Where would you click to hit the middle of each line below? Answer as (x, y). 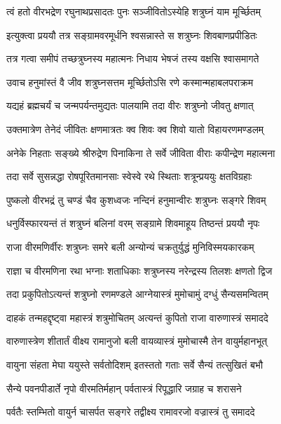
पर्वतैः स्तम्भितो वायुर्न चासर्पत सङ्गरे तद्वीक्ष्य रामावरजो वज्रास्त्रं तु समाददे (131, 412)
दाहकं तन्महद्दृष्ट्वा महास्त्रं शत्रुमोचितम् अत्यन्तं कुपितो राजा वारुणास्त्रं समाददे (137, 317)
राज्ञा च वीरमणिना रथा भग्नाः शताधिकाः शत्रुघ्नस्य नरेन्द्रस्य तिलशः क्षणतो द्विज (139, 270)
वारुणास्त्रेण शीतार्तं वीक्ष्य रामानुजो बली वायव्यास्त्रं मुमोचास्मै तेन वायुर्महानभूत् (137, 341)
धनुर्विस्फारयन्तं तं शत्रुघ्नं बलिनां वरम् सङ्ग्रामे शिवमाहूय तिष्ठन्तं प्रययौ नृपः (133, 223)
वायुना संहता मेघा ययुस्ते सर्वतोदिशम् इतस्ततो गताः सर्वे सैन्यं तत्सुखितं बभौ (135, 364)
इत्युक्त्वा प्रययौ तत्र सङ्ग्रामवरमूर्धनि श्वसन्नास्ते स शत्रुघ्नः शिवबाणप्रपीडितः (132, 35)
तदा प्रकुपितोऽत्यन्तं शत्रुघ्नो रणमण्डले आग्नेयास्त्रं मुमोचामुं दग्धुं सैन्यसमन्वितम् (137, 294)
